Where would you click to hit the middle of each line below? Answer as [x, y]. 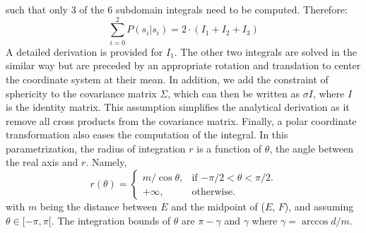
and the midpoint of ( [218, 207]
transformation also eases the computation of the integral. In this [147, 135]
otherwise [212, 192]
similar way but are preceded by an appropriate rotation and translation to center [183, 65]
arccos [315, 221]
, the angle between [311, 148]
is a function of [229, 148]
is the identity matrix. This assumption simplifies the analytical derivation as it [178, 107]
